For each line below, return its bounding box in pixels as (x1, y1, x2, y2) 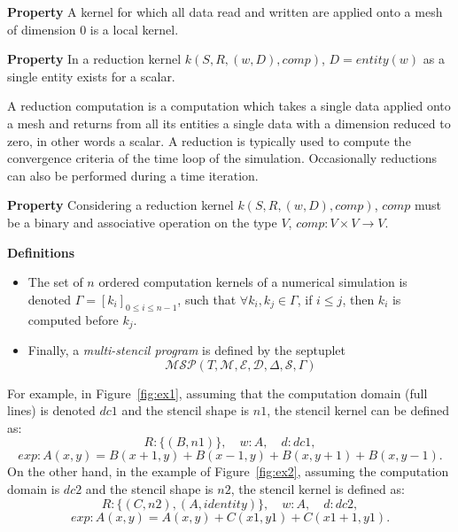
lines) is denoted (7, 401, 96, 420)
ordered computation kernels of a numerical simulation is (98, 273, 408, 291)
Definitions (7, 243, 75, 261)
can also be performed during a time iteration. (7, 166, 259, 184)
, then (342, 289, 375, 308)
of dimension (7, 19, 76, 38)
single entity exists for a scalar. (7, 66, 175, 85)
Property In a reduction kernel (7, 50, 182, 68)
